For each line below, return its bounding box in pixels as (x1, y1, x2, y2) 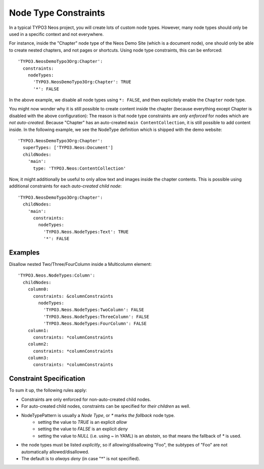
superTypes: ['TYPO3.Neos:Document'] (22, 145, 113, 151)
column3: (27, 355, 49, 361)
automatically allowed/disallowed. (21, 449, 89, 455)
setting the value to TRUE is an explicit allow (38, 419, 127, 425)
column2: (27, 341, 49, 347)
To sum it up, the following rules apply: (9, 388, 88, 393)
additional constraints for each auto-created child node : (9, 183, 122, 189)
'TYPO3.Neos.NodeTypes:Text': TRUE (43, 229, 129, 234)
